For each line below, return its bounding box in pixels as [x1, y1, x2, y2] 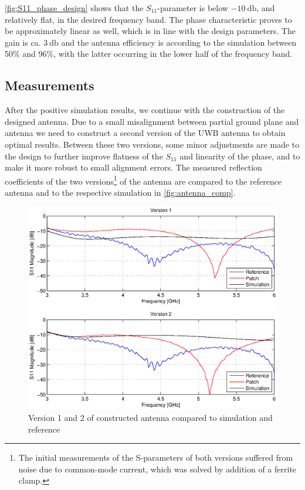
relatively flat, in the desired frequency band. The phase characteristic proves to [5, 13, 292, 25]
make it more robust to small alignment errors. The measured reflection [5, 161, 262, 173]
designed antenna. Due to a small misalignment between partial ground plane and [5, 115, 299, 127]
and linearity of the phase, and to [179, 149, 300, 162]
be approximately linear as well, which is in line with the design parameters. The [5, 25, 296, 37]
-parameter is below [157, 2, 228, 13]
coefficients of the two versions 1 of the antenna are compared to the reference [5, 173, 282, 187]
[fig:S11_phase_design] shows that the [5, 2, 144, 13]
